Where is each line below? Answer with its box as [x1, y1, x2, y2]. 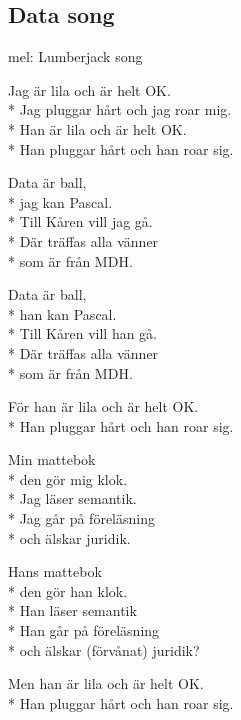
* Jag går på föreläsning [8, 508, 155, 529]
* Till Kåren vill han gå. [8, 323, 158, 344]
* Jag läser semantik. [8, 488, 137, 509]
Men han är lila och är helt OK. [8, 673, 204, 694]
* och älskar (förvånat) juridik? [8, 639, 200, 660]
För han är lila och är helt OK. [8, 396, 199, 417]
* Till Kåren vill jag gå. [8, 211, 153, 232]
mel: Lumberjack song [8, 46, 143, 67]
